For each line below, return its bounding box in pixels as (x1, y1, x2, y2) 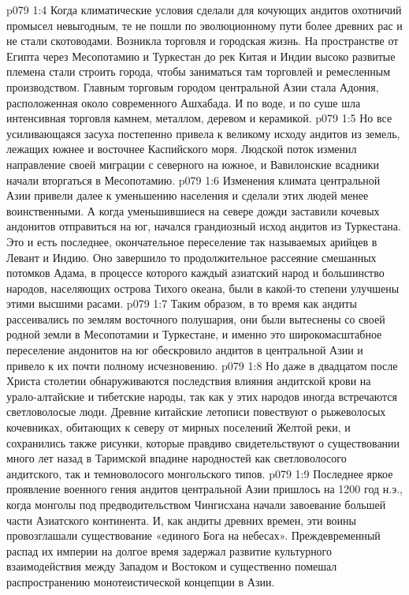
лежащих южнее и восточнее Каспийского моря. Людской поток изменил (6, 140, 357, 157)
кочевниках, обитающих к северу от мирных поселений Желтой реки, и (6, 419, 351, 436)
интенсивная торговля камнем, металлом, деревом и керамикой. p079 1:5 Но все (6, 110, 392, 126)
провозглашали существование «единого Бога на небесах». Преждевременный (6, 527, 381, 544)
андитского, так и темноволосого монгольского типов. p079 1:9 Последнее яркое (6, 465, 393, 481)
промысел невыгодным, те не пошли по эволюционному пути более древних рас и (6, 17, 403, 33)
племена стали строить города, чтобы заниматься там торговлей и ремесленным (6, 63, 391, 80)
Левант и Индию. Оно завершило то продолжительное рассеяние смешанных (6, 249, 377, 265)
